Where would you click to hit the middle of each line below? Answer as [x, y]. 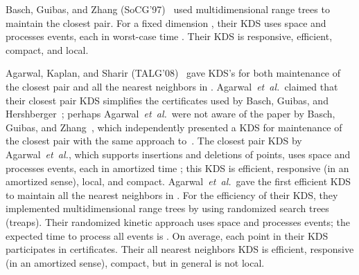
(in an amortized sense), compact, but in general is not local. [135, 262]
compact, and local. [47, 49]
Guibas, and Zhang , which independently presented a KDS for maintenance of [174, 127]
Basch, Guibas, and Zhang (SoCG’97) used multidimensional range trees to [168, 9]
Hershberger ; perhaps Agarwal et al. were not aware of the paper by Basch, [170, 114]
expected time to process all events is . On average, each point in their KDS [167, 235]
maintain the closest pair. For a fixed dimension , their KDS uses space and [166, 22]
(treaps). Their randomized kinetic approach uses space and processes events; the [178, 221]
